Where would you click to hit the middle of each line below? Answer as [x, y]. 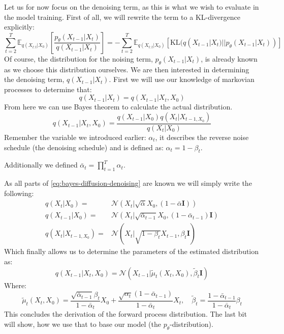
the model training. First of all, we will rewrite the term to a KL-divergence [122, 17]
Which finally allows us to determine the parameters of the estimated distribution [132, 251]
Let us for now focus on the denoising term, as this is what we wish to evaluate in [132, 7]
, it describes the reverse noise [202, 137]
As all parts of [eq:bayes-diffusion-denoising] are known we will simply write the [128, 183]
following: [19, 193]
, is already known [229, 58]
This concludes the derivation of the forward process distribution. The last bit [125, 314]
